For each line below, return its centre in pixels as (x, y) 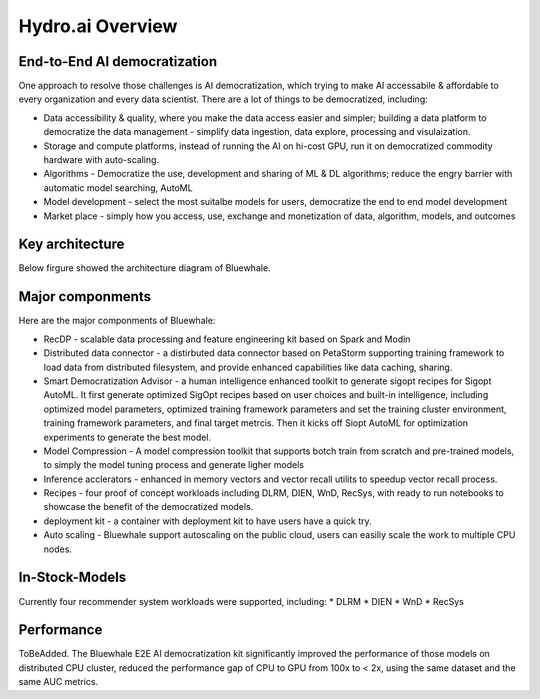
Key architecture (71, 244)
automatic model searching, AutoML (118, 187)
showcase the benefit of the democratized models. (148, 507)
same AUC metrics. (58, 682)
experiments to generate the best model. (127, 437)
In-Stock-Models (72, 577)
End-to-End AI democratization (118, 61)
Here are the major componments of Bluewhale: (117, 321)
